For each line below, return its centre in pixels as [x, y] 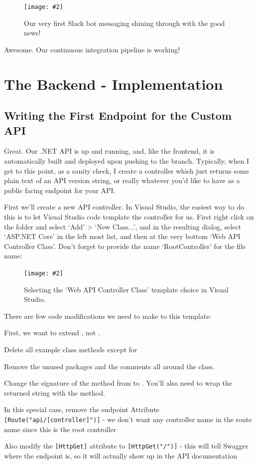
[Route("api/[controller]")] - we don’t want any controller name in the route [128, 419]
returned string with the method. [55, 392]
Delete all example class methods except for [71, 349]
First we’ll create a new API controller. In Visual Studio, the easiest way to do [124, 207]
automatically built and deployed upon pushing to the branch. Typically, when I [127, 161]
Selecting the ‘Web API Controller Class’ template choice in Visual [126, 289]
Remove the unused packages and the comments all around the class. [109, 366]
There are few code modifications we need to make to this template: [108, 316]
